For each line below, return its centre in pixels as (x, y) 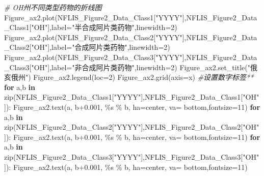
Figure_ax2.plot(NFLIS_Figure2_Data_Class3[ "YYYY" (93, 57)
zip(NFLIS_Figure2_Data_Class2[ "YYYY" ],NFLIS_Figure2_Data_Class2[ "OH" (132, 127)
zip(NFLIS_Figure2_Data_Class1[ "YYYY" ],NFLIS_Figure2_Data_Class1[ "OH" (132, 97)
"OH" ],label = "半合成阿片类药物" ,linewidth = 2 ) (104, 27)
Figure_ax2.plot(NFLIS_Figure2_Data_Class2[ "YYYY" (93, 37)
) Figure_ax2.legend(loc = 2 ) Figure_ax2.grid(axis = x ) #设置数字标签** (141, 77)
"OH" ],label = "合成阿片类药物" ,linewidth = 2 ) (101, 47)
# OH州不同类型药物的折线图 (53, 7)
